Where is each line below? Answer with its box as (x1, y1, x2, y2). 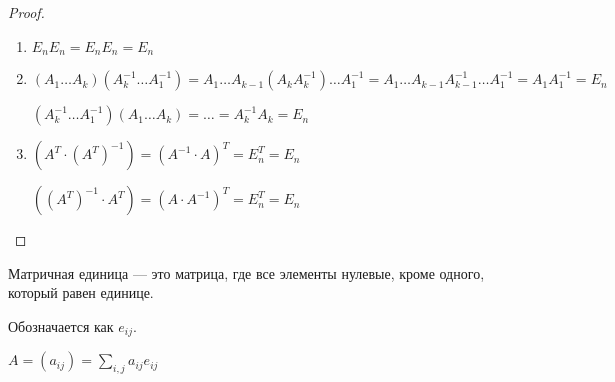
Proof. (8, 2, 45, 22)
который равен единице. (8, 282, 154, 303)
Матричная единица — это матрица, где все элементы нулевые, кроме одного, (8, 262, 485, 283)
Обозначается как (8, 315, 114, 336)
